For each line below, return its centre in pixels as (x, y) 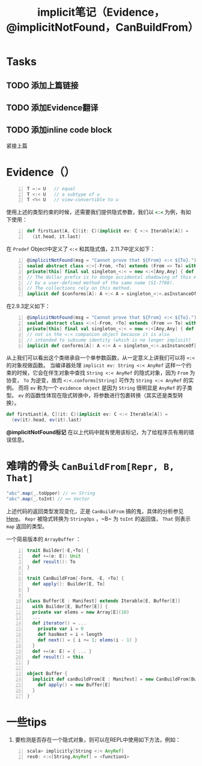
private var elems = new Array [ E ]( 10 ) (81, 612)
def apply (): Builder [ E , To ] (69, 584)
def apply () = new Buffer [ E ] (74, 685)
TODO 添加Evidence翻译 (52, 107)
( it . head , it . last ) (57, 237)
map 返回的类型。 (27, 526)
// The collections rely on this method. (79, 288)
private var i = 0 (61, 629)
